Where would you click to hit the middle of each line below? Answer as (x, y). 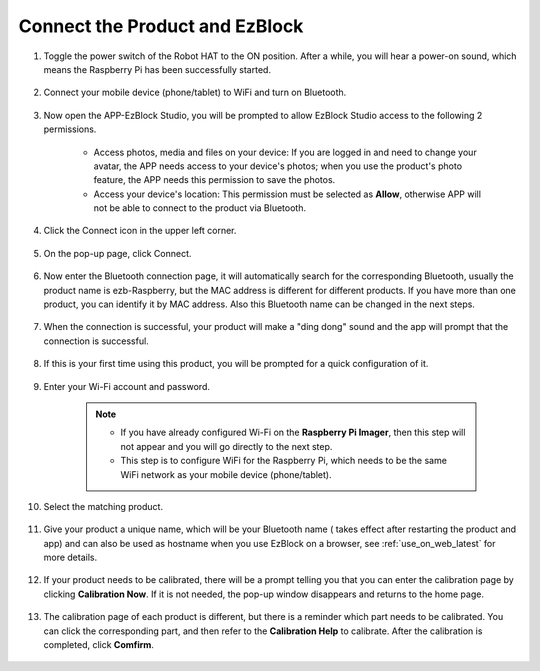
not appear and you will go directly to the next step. (226, 446)
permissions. (70, 129)
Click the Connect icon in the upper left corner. (140, 231)
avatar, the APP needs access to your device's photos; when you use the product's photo (278, 166)
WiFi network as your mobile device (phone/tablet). (226, 474)
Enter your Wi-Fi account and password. (126, 386)
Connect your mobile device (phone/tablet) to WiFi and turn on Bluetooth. (195, 92)
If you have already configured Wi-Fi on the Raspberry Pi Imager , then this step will (293, 432)
